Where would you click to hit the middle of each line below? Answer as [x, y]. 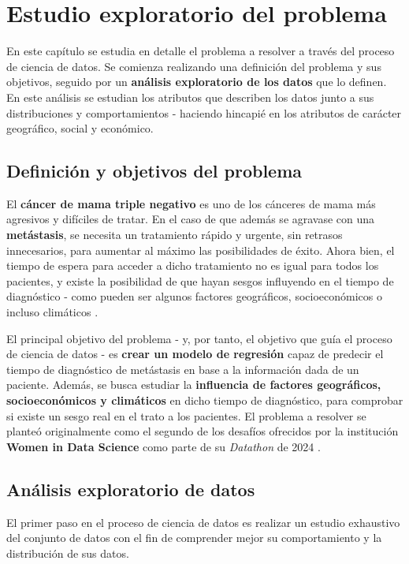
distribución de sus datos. [68, 553]
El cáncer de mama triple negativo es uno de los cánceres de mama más [191, 203]
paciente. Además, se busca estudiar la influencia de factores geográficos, [194, 385]
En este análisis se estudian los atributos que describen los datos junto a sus [190, 97]
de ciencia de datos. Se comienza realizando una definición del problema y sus [194, 66]
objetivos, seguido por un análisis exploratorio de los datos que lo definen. [197, 82]
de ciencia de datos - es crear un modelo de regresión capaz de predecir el [195, 354]
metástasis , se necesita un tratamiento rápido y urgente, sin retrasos [175, 235]
